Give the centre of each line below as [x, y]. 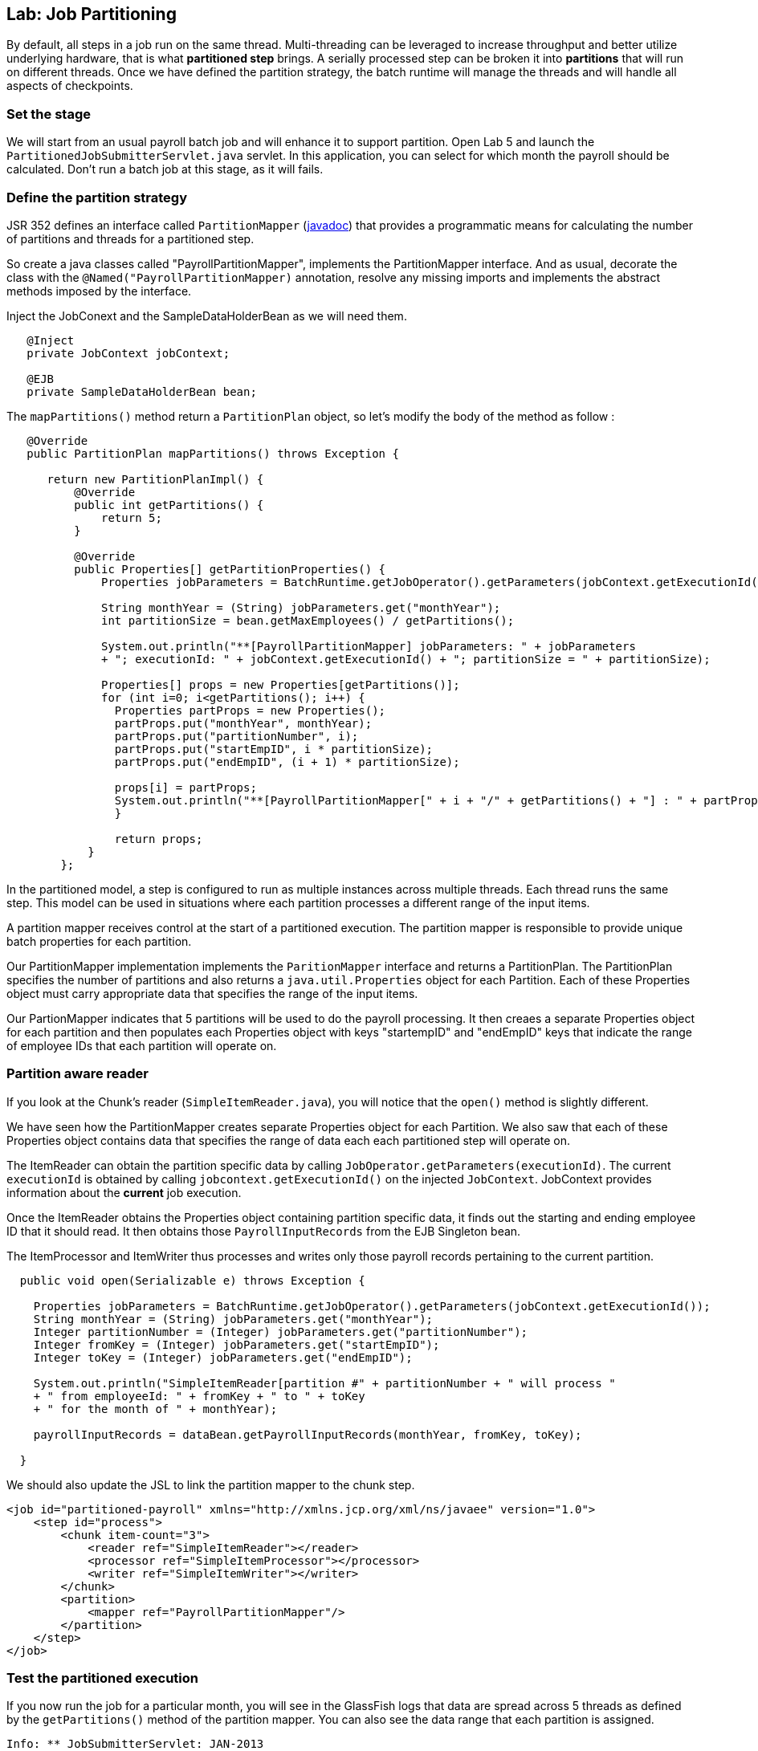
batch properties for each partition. [99, 941]
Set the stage [49, 114]
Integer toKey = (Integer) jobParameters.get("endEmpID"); [223, 1357]
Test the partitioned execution [102, 1678]
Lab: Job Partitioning [92, 14]
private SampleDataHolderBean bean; [142, 391]
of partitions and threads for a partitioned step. [130, 238]
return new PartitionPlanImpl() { [155, 479]
